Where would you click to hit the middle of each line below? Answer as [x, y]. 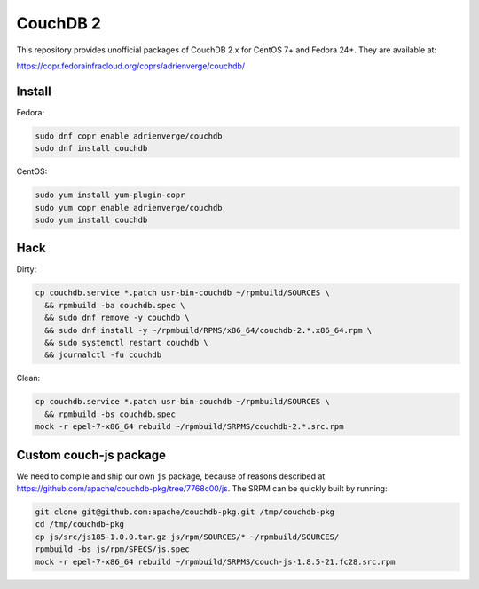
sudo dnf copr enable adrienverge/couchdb [129, 136]
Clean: [28, 378]
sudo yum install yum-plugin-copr [110, 195]
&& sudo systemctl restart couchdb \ [126, 343]
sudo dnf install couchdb [91, 148]
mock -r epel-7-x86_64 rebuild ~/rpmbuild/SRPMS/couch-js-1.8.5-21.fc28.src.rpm [215, 561]
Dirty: [27, 269]
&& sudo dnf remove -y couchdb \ [117, 318]
